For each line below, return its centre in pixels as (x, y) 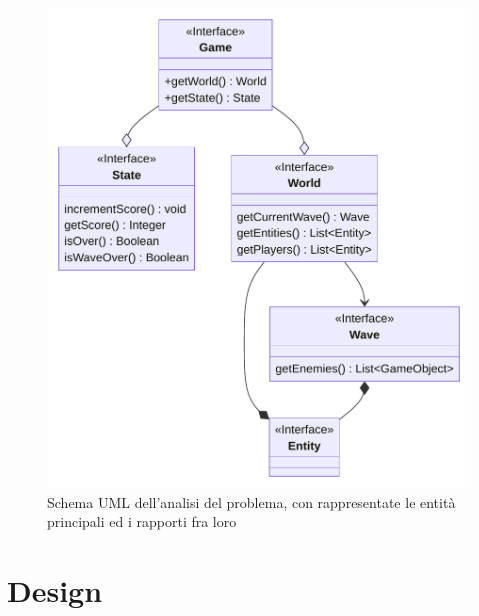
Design (55, 590)
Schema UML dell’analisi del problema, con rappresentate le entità (251, 501)
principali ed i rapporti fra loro (142, 521)
